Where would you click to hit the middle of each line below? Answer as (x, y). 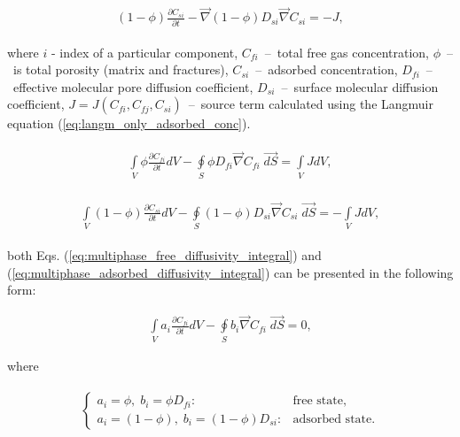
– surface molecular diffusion (360, 86)
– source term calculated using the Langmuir (311, 104)
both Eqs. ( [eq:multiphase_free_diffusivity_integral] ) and (164, 255)
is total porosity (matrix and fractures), (121, 69)
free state (318, 401)
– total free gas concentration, (347, 52)
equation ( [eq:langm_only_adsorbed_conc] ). (129, 123)
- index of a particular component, (144, 52)
